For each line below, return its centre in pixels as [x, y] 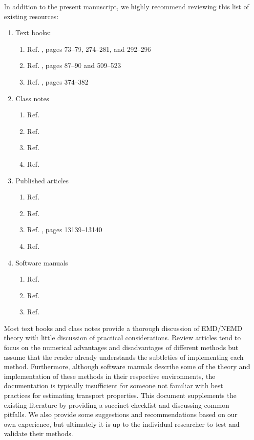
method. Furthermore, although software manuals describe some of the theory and [127, 366]
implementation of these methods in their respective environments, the [110, 376]
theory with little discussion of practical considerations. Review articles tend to [122, 338]
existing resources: [31, 16]
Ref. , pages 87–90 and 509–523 [74, 65]
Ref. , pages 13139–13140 [64, 230]
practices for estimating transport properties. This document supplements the [120, 395]
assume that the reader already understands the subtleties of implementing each [124, 357]
